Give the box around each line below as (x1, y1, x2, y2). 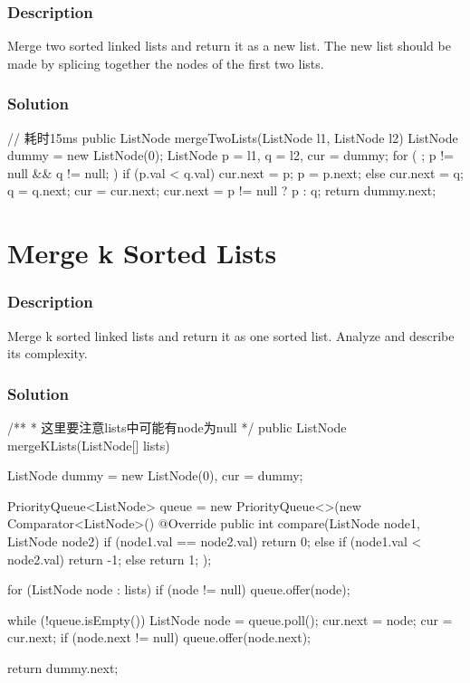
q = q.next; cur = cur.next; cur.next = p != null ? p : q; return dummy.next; (7, 181, 436, 200)
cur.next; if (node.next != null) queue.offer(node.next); (7, 628, 311, 647)
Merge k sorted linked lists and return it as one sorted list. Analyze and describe (7, 326, 455, 345)
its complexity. (7, 344, 88, 363)
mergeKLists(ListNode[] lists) (7, 435, 170, 454)
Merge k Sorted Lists (7, 234, 277, 271)
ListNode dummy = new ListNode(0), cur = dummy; (7, 466, 303, 485)
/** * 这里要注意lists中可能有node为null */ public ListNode (7, 418, 347, 436)
